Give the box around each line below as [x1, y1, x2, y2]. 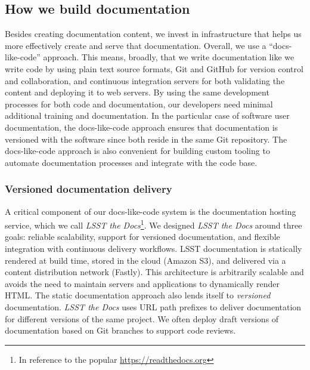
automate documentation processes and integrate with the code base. [5, 156, 258, 168]
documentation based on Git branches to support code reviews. [5, 324, 236, 337]
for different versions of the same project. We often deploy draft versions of [5, 312, 279, 325]
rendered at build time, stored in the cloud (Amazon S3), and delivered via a [5, 254, 286, 266]
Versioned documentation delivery [5, 181, 172, 196]
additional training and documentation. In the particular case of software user [5, 109, 290, 122]
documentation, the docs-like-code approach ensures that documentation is [5, 121, 278, 133]
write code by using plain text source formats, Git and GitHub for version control [5, 62, 303, 75]
